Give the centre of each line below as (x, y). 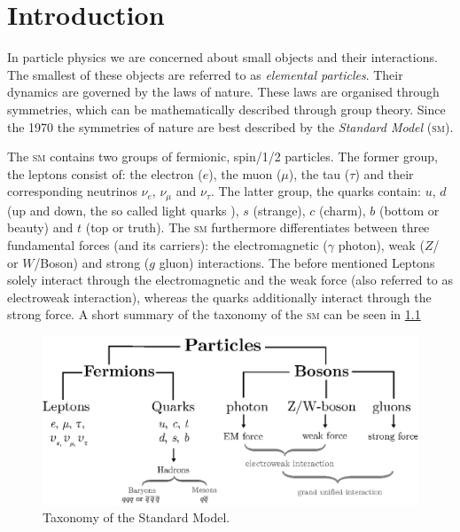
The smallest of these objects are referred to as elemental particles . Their (205, 74)
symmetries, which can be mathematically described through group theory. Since (226, 109)
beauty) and (40, 227)
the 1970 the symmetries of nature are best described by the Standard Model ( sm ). (230, 126)
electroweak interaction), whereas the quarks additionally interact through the (219, 297)
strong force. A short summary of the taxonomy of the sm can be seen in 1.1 (214, 314)
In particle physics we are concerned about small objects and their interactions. (222, 57)
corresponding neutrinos (72, 191)
